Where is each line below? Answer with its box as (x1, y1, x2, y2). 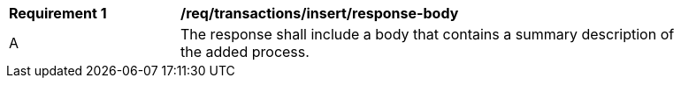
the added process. (180, 43, 310, 60)
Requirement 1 (9, 4, 107, 22)
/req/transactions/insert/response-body (180, 4, 459, 22)
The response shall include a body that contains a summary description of (180, 25, 675, 43)
